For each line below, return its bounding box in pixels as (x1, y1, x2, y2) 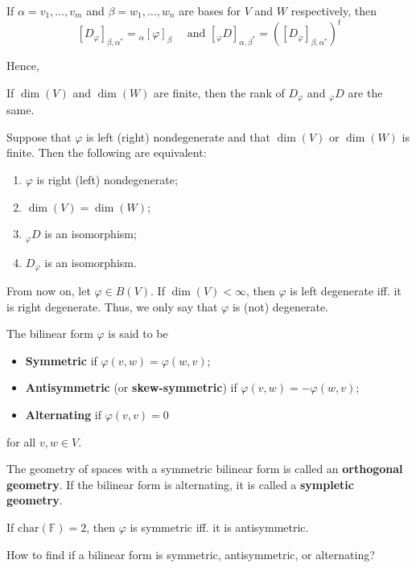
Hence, (6, 57, 39, 74)
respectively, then (290, 2, 377, 19)
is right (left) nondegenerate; (36, 171, 178, 187)
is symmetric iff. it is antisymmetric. (130, 518, 309, 535)
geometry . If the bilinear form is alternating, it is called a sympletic (6, 475, 354, 492)
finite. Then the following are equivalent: (6, 144, 207, 161)
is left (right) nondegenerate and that (86, 128, 270, 145)
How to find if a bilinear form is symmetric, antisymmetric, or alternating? (6, 545, 375, 562)
